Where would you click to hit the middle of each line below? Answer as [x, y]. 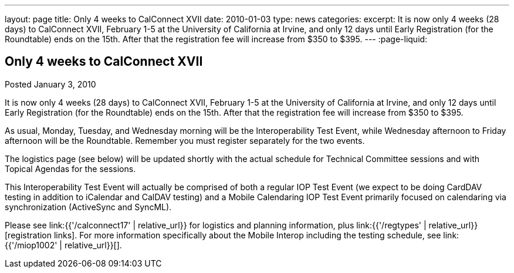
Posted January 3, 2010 [50, 84]
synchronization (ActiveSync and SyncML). [88, 207]
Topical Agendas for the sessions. [70, 168]
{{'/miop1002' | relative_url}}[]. [63, 245]
